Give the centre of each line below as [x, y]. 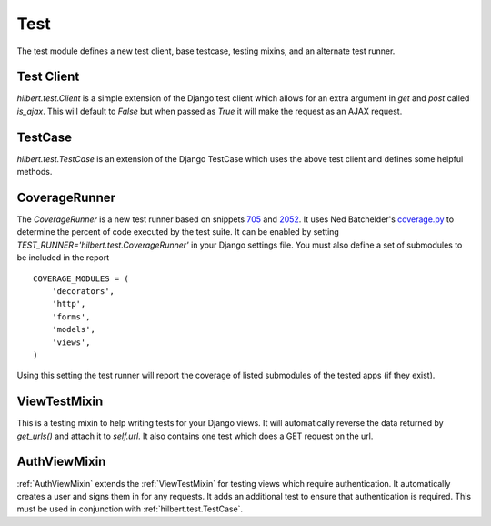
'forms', [71, 317]
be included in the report [63, 258]
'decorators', [83, 291]
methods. [35, 172]
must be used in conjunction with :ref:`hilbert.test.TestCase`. [130, 509]
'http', [69, 304]
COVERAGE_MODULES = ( [81, 278]
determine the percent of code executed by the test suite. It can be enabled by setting [178, 232]
